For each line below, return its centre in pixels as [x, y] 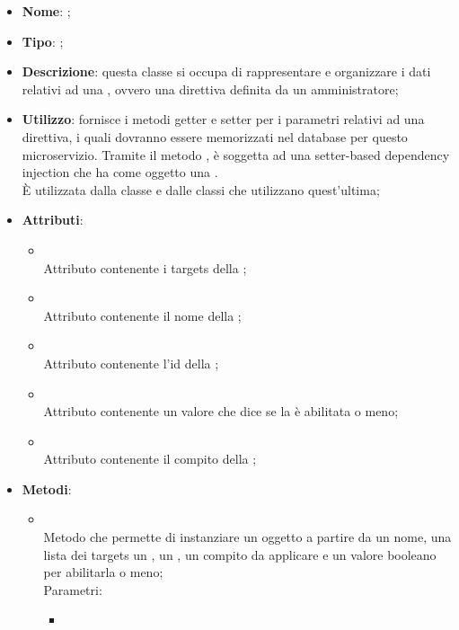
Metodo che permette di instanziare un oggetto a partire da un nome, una [247, 537]
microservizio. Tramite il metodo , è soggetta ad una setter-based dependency [236, 154]
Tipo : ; [43, 41]
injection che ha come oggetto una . [120, 172]
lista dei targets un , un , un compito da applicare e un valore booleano [240, 554]
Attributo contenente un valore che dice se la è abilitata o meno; [221, 411]
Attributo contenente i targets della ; [145, 267]
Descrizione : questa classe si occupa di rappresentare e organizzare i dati [226, 71]
